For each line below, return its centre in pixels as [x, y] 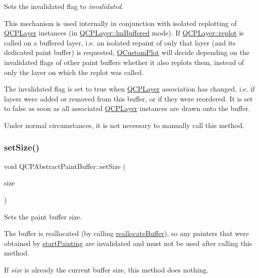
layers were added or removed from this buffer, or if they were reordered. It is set [128, 98]
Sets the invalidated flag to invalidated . [64, 6]
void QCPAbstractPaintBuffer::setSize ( [65, 166]
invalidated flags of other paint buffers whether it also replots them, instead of [124, 62]
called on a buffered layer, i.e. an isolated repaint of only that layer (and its [120, 42]
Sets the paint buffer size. [43, 216]
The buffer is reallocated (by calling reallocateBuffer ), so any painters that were [126, 233]
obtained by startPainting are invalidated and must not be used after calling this [128, 243]
